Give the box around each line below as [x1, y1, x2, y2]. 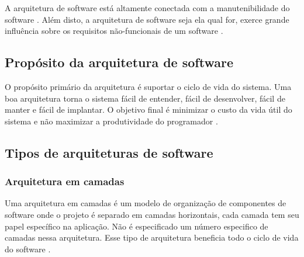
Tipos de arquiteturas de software [5, 143, 213, 161]
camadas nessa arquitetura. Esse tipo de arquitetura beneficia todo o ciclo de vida [5, 231, 299, 244]
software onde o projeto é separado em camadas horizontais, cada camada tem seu [5, 208, 299, 220]
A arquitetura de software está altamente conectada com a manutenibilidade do [5, 2, 290, 13]
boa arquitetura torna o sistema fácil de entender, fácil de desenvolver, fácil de [5, 92, 285, 104]
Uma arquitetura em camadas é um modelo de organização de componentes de [5, 197, 286, 209]
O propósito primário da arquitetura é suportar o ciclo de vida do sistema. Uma [5, 80, 292, 92]
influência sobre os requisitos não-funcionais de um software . [5, 25, 223, 37]
